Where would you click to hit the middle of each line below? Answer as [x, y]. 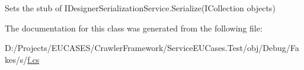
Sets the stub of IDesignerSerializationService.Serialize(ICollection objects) [140, 8]
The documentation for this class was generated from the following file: [134, 28]
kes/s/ [16, 59]
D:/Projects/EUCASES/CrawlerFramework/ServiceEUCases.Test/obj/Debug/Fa [152, 48]
